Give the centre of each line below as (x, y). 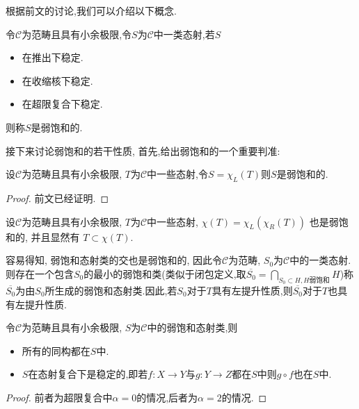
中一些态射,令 (177, 174)
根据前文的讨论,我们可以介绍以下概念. (91, 10)
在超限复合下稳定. (62, 104)
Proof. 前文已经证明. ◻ (57, 198)
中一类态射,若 (184, 34)
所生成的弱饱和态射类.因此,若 (111, 290)
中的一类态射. (320, 260)
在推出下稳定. (53, 57)
